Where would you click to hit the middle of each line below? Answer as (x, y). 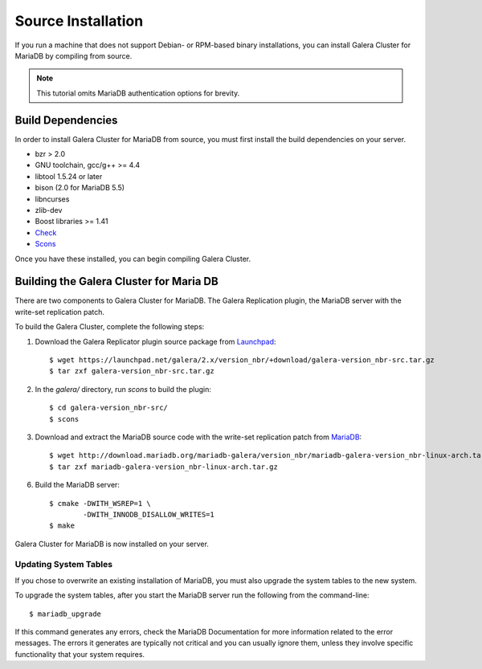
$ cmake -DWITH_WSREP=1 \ (100, 503)
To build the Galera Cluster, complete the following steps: (110, 327)
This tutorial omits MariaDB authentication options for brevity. (138, 93)
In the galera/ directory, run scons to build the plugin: (123, 389)
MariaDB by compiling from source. (74, 55)
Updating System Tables (63, 565)
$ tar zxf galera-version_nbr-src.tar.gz (132, 371)
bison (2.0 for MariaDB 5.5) (80, 188)
